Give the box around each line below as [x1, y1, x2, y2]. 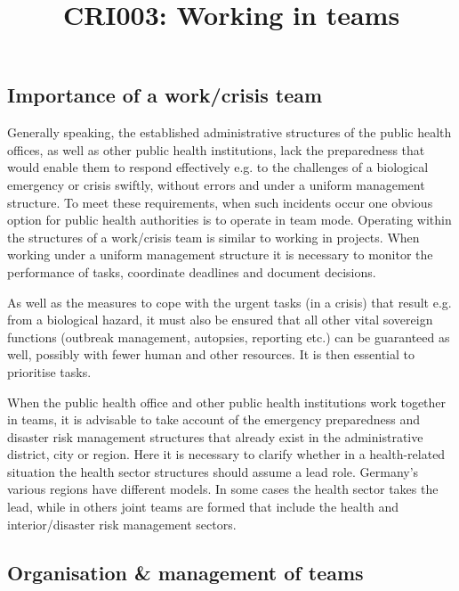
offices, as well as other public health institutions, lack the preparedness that [7, 140, 425, 159]
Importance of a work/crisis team [7, 81, 323, 109]
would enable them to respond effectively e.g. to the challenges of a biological [7, 158, 429, 176]
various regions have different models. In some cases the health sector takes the [7, 480, 439, 498]
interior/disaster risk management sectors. [7, 514, 237, 533]
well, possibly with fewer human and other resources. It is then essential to [7, 345, 415, 364]
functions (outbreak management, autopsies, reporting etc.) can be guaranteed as [7, 327, 450, 346]
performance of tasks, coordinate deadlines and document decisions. [7, 262, 376, 281]
